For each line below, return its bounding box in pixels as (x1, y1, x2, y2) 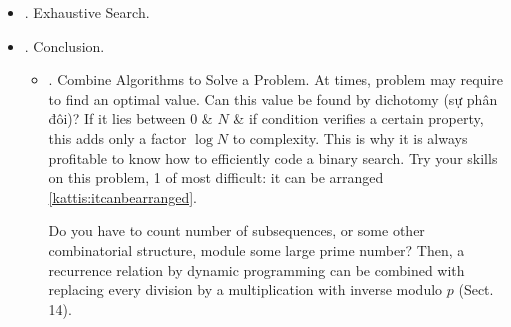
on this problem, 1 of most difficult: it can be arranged (48, 167, 384, 188)
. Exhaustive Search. (24, 2, 150, 22)
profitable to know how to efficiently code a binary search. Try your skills (48, 147, 498, 168)
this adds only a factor (48, 127, 187, 148)
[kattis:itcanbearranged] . (48, 186, 197, 207)
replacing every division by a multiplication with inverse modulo (48, 279, 443, 300)
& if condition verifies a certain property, (233, 108, 484, 129)
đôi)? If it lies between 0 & (48, 108, 213, 129)
